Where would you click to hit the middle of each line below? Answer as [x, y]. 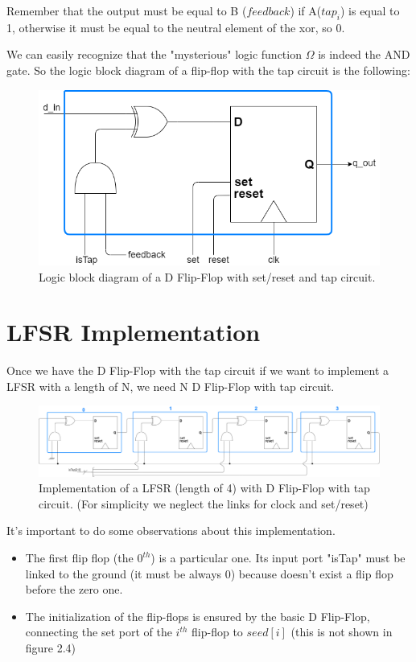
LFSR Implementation [134, 332]
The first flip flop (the [79, 558]
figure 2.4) [51, 647]
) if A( [306, 10]
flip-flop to [217, 632]
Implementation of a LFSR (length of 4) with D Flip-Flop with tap [204, 488]
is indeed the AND [364, 54]
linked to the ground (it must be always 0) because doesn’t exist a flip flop [209, 573]
